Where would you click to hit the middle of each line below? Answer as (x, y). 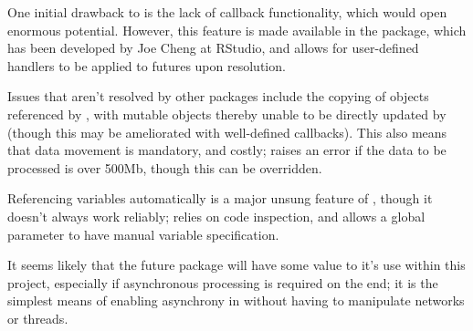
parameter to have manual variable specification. (143, 234)
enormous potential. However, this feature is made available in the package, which (237, 30)
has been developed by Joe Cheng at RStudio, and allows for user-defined (213, 48)
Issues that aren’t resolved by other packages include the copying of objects (218, 96)
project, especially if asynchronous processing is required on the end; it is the (223, 282)
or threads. (38, 318)
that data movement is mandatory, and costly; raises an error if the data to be (227, 150)
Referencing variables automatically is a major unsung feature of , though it (220, 198)
